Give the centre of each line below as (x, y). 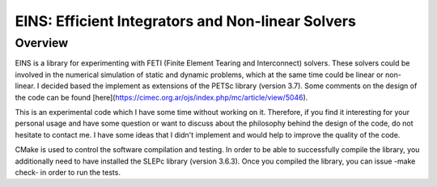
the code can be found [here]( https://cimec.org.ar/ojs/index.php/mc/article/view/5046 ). (161, 97)
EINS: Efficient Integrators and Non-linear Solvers (185, 21)
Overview (42, 43)
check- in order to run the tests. (68, 172)
